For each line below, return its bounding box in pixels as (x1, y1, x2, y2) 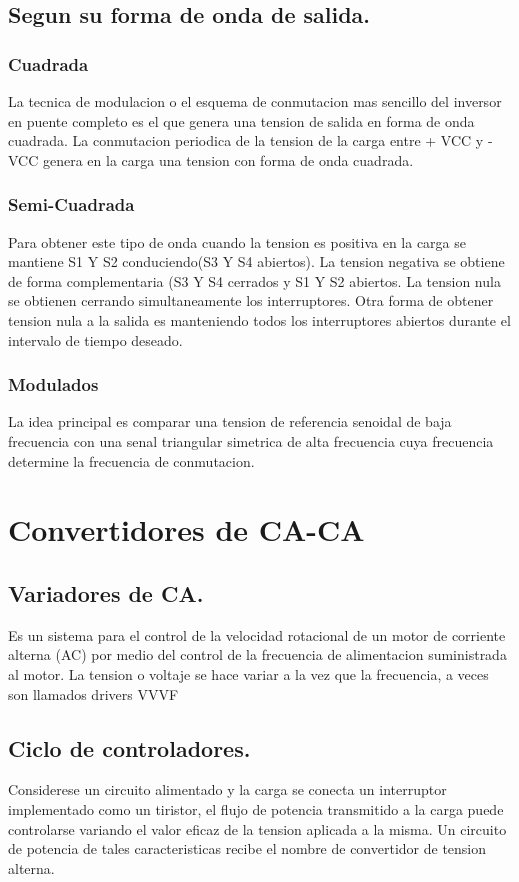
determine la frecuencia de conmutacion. (8, 450, 255, 471)
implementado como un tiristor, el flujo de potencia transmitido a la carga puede (8, 798, 504, 819)
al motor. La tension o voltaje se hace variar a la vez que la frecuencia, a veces (8, 663, 489, 684)
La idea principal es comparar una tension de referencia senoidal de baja (8, 411, 452, 432)
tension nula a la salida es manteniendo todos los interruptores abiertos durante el (8, 309, 511, 330)
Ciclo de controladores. (8, 732, 251, 763)
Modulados (8, 372, 99, 397)
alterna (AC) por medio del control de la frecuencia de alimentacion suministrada (8, 644, 507, 665)
